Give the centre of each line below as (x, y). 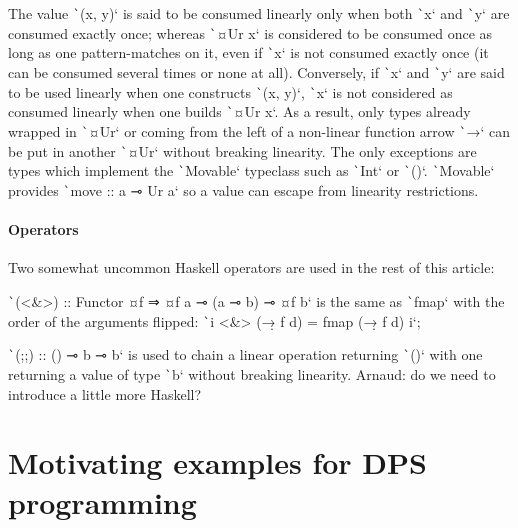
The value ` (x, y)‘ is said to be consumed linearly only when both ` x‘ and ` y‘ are (259, 13)
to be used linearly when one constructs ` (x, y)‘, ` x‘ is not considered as (230, 91)
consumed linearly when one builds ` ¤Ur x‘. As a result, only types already (239, 111)
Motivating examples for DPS (217, 462)
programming (102, 501)
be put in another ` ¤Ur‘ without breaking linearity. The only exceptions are (242, 150)
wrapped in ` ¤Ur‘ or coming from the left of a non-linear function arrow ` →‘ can (259, 130)
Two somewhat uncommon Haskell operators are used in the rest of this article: (251, 267)
